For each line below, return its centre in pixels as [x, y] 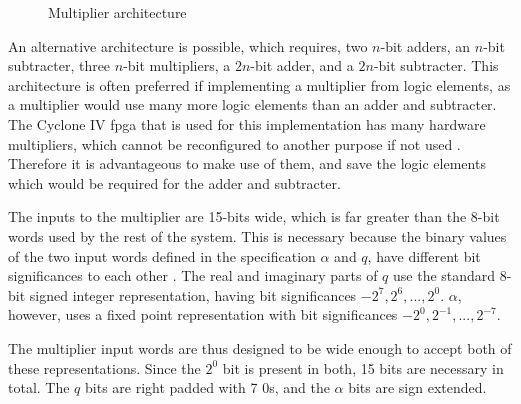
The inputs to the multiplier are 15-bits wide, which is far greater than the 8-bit [254, 216]
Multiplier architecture [117, 12]
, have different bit [424, 255]
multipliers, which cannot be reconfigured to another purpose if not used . [234, 143]
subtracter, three [59, 65]
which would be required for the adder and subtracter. [174, 182]
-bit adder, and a [302, 65]
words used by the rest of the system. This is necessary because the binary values [257, 235]
